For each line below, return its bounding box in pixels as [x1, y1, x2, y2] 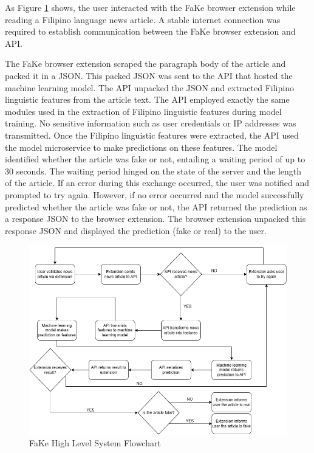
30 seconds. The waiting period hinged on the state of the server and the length [5, 164, 302, 177]
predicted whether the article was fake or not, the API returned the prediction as [5, 200, 307, 213]
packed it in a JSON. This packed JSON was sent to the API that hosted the [5, 69, 293, 81]
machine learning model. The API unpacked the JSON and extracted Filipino [5, 81, 294, 94]
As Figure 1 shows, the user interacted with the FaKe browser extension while [5, 1, 296, 13]
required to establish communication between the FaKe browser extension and [5, 25, 296, 38]
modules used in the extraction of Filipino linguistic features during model [5, 105, 282, 117]
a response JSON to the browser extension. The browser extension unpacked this [5, 212, 306, 225]
